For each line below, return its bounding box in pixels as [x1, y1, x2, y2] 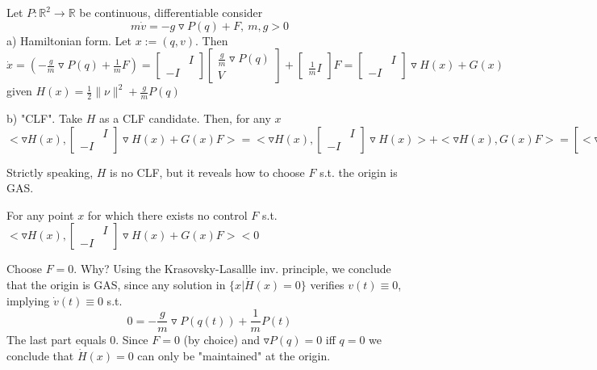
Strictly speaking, [6, 163, 94, 180]
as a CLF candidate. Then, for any [99, 110, 271, 127]
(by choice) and [183, 331, 261, 348]
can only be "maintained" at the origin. [137, 347, 331, 364]
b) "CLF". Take [6, 110, 83, 127]
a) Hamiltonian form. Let [6, 32, 132, 48]
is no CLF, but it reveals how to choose [110, 163, 305, 180]
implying [6, 292, 50, 309]
